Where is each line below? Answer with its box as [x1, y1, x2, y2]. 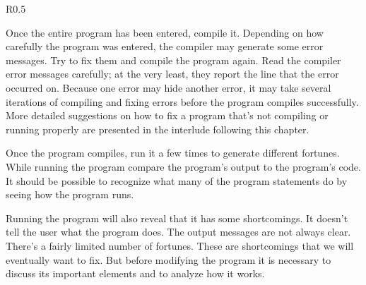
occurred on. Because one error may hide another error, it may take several [6, 80, 331, 95]
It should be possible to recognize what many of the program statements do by [6, 173, 348, 188]
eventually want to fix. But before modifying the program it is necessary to [6, 252, 331, 267]
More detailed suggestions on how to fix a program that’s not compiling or [6, 108, 329, 123]
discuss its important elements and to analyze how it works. [6, 266, 265, 281]
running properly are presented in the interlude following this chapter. [6, 121, 309, 136]
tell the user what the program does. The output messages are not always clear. [6, 224, 351, 239]
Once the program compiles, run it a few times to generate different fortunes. [6, 145, 340, 160]
